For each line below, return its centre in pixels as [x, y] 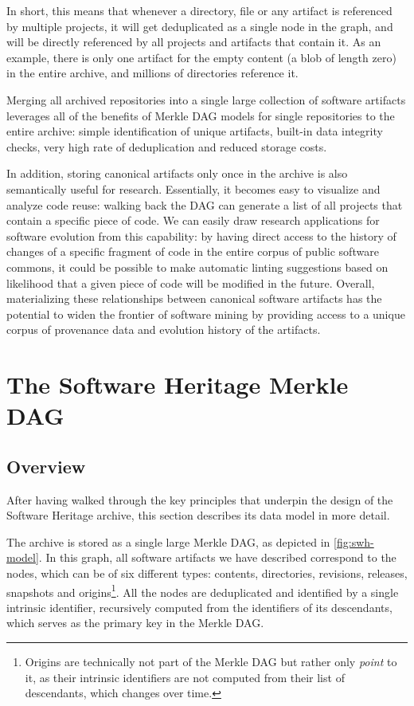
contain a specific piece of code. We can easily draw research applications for [193, 220]
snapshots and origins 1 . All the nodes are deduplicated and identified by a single [203, 590]
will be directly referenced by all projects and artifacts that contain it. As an [194, 42]
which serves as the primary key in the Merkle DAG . [135, 623]
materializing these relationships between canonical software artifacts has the [194, 298]
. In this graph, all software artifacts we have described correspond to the [217, 557]
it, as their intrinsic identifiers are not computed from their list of [185, 677]
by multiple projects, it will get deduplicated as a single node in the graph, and [200, 26]
